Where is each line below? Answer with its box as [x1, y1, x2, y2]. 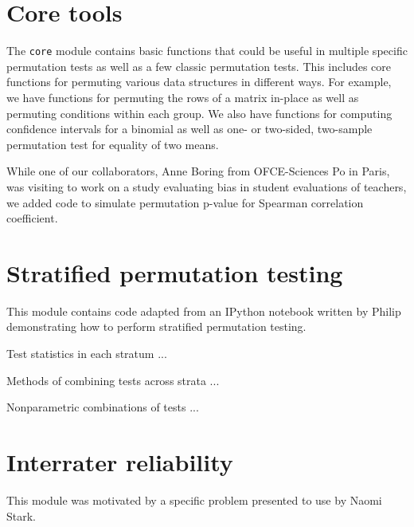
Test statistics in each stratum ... [6, 345, 167, 362]
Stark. [6, 507, 37, 524]
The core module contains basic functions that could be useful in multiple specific [6, 42, 408, 59]
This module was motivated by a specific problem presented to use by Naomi [6, 491, 382, 508]
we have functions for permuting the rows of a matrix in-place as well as [6, 88, 359, 105]
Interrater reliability [6, 446, 233, 478]
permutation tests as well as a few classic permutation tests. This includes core [6, 57, 392, 74]
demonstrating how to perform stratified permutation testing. [6, 318, 307, 335]
